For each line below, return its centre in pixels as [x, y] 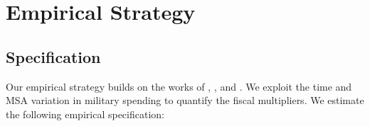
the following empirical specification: [85, 114]
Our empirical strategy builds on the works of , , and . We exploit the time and [179, 86]
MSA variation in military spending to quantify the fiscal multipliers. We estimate [185, 100]
